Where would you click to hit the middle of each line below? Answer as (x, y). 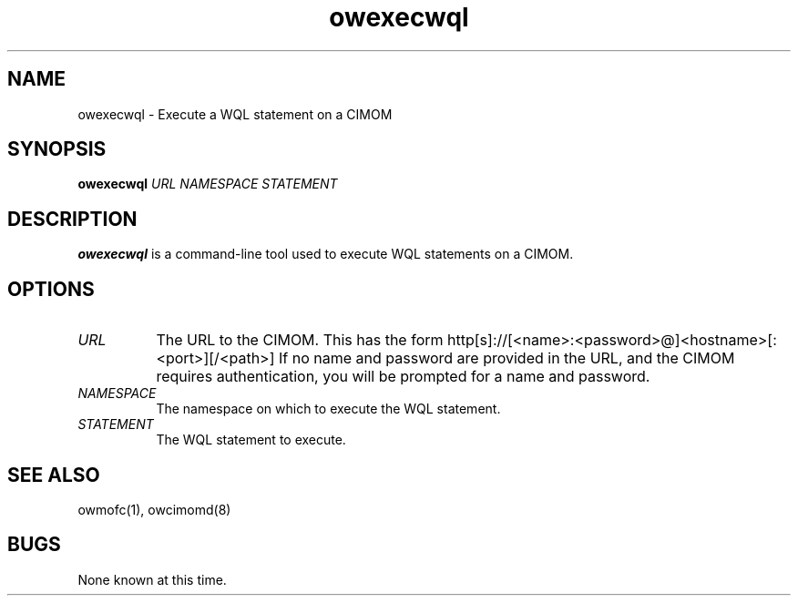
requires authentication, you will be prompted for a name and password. (403, 377)
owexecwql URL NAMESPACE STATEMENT (208, 184)
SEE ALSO (54, 475)
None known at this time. (152, 579)
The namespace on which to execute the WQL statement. (328, 409)
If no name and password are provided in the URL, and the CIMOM (507, 358)
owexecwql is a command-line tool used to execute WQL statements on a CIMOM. (326, 254)
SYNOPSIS (57, 149)
